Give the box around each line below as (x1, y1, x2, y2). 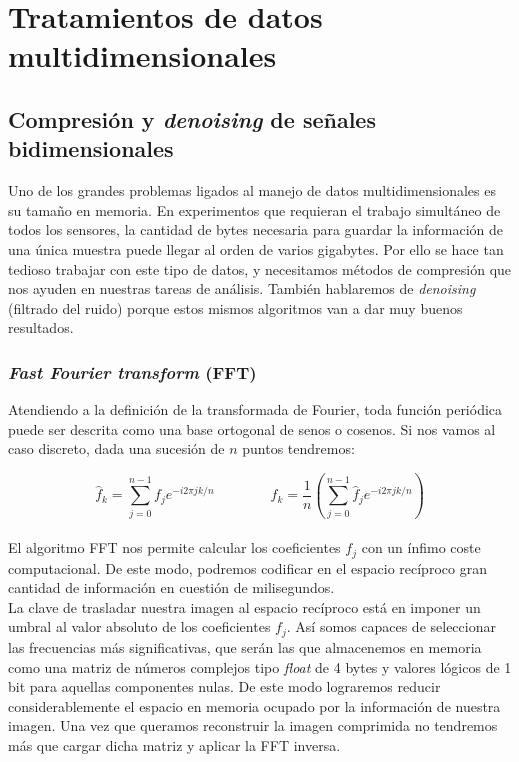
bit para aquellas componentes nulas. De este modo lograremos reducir (8, 676, 441, 697)
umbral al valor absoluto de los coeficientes (8, 616, 271, 637)
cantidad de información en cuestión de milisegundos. (8, 577, 335, 598)
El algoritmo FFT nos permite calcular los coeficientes (8, 537, 341, 558)
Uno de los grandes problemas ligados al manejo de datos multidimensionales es (8, 180, 496, 201)
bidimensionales (8, 133, 174, 164)
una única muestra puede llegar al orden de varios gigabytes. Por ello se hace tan (8, 238, 504, 259)
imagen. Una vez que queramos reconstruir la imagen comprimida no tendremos (8, 715, 498, 736)
